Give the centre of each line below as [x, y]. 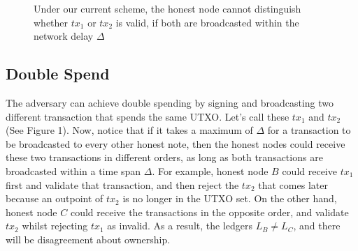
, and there [317, 226]
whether [51, 22]
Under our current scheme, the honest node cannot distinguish [167, 8]
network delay [64, 36]
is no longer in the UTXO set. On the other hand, [230, 198]
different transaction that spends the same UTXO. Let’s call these [148, 116]
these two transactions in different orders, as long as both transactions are [164, 157]
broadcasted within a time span [73, 170]
